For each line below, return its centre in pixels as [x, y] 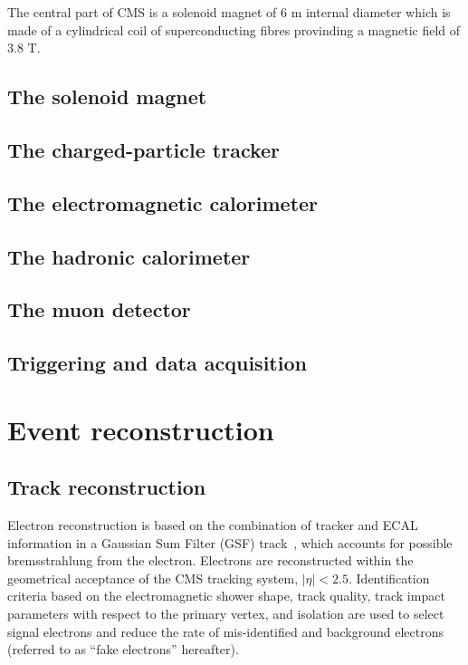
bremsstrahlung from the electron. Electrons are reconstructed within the [210, 560]
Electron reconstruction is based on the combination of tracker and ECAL [213, 525]
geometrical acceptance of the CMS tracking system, [153, 578]
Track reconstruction [107, 487]
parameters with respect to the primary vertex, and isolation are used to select [226, 614]
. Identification [389, 578]
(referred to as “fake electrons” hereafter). [123, 649]
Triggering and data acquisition [157, 363]
